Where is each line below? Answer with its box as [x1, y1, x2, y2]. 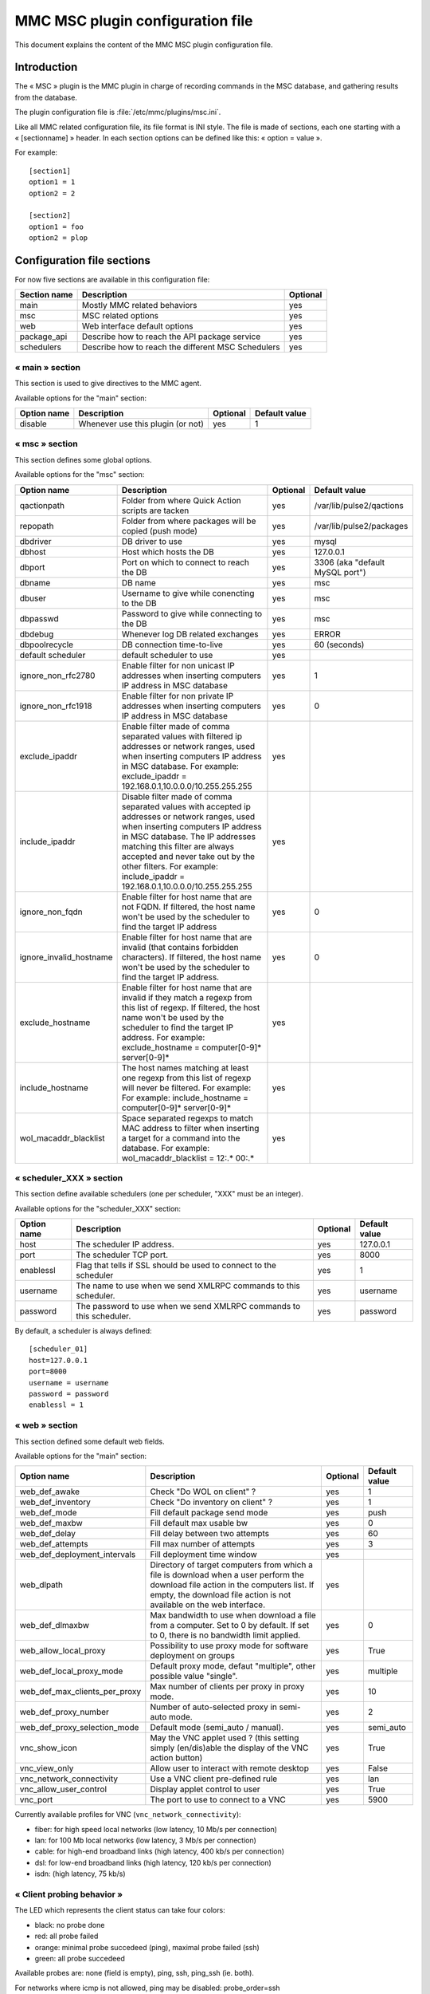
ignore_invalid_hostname [19, 952, 113, 963]
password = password [29, 1389, 109, 1398]
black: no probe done [34, 1920, 105, 1929]
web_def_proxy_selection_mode [19, 1722, 139, 1733]
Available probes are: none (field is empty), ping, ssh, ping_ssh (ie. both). [14, 1968, 255, 1978]
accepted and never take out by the [121, 850, 255, 861]
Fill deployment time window [150, 1549, 258, 1560]
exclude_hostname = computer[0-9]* [121, 1042, 262, 1053]
